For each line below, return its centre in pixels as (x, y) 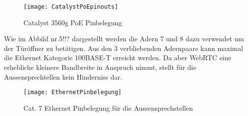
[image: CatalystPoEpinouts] (71, 7)
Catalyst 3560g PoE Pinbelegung (73, 22)
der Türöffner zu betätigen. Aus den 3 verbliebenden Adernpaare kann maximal (124, 48)
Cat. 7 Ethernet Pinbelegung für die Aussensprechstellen (108, 108)
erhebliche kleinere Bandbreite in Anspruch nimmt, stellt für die (100, 67)
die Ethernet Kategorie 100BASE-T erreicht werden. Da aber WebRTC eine (118, 58)
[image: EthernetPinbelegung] (73, 92)
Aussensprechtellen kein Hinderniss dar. (63, 76)
